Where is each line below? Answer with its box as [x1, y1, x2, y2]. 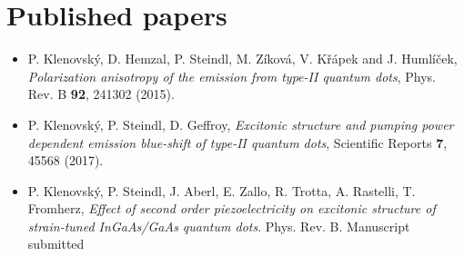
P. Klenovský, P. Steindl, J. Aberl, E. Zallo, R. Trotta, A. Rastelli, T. [27, 181, 416, 200]
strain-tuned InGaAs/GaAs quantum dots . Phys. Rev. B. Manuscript [27, 216, 410, 235]
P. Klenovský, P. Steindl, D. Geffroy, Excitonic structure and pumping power [27, 114, 454, 133]
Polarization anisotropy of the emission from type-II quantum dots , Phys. [27, 66, 436, 85]
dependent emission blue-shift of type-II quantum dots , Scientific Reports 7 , [27, 133, 448, 152]
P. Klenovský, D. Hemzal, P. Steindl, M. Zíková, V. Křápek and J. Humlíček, [27, 49, 458, 68]
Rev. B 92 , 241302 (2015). [27, 84, 175, 103]
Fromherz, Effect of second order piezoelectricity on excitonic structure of [27, 199, 436, 218]
